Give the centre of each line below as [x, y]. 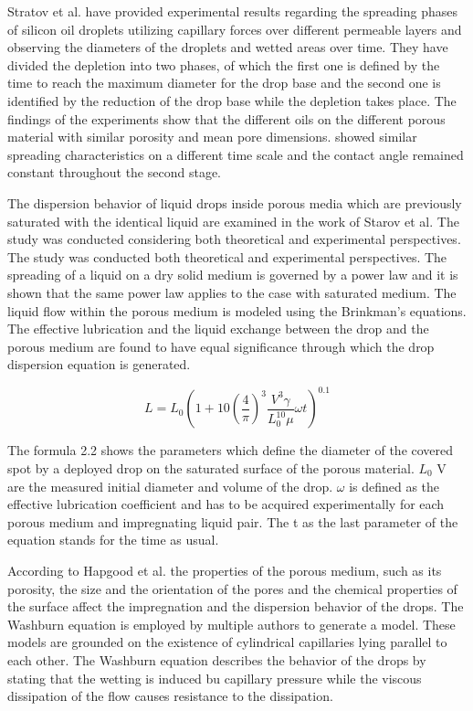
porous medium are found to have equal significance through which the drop [221, 346]
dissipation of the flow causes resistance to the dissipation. [170, 696]
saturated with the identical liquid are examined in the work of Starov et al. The [233, 221]
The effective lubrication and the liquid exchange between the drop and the [218, 329]
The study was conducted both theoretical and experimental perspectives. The [227, 256]
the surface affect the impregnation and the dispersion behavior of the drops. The [236, 606]
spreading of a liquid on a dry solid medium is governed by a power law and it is [233, 275]
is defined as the [394, 486]
